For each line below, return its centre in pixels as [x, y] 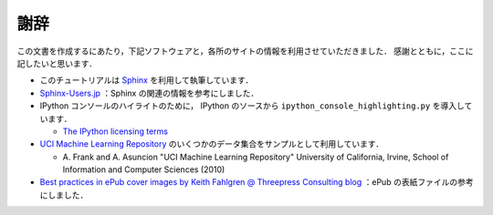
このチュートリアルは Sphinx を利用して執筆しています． [147, 80]
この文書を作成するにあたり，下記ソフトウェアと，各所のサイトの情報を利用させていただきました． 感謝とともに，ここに [245, 51]
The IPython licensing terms [115, 131]
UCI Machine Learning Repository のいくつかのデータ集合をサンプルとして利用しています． [211, 144]
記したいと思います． [57, 63]
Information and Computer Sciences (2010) [144, 169]
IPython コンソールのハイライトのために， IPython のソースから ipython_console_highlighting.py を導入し [252, 106]
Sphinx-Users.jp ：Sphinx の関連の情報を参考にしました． [149, 93]
